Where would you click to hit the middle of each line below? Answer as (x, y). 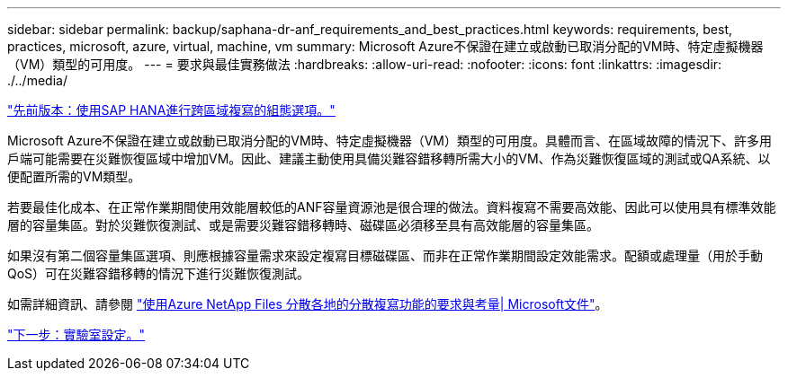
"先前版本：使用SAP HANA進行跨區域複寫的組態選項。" (171, 110)
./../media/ (37, 80)
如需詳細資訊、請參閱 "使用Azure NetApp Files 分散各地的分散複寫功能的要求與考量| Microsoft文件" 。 (308, 304)
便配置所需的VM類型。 (74, 176)
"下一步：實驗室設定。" (76, 334)
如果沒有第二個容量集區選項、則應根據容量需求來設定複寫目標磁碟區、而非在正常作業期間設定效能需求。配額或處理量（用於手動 (385, 255)
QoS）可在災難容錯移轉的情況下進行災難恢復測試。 (159, 273)
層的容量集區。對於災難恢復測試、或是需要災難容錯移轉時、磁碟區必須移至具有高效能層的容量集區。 (303, 225)
